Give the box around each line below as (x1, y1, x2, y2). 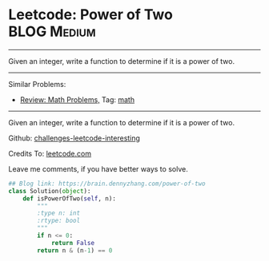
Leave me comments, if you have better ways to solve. (8, 164, 188, 173)
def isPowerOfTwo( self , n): (22, 194, 116, 203)
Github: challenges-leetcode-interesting (8, 133, 140, 143)
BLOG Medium (8, 22, 96, 41)
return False (50, 239, 94, 247)
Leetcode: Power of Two (8, 6, 174, 24)
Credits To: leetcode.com (8, 148, 92, 158)
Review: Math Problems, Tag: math (19, 94, 134, 105)
